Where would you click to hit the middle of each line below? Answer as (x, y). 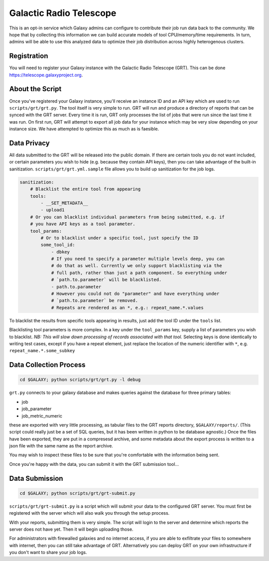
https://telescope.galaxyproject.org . (46, 75)
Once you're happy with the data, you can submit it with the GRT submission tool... (94, 464)
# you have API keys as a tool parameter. (83, 224)
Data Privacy (29, 143)
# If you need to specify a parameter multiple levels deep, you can (138, 259)
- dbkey (60, 252)
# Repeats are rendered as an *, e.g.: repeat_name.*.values (127, 307)
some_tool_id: (58, 245)
